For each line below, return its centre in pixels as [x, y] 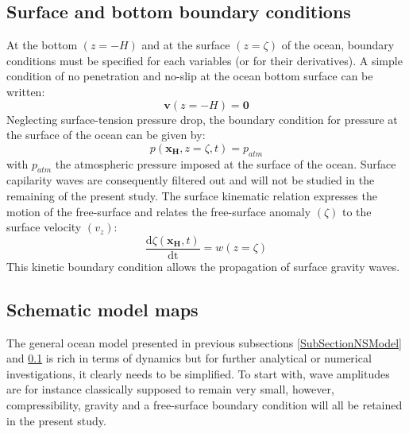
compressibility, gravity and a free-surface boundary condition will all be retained [204, 404]
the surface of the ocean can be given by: [106, 135]
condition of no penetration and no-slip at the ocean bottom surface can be [190, 76]
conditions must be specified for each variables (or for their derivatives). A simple [204, 60]
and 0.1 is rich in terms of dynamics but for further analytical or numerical [189, 358]
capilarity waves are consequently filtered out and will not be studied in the [191, 180]
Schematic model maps [102, 309]
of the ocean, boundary [338, 45]
